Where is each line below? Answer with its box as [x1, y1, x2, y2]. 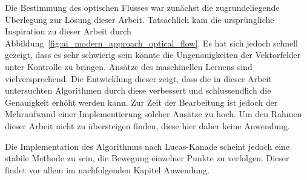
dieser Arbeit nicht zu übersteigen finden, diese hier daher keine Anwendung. [5, 119, 291, 132]
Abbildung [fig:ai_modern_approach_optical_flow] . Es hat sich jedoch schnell [5, 36, 298, 49]
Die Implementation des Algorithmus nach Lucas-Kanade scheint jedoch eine [5, 140, 290, 152]
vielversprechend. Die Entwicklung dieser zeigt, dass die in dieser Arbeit [5, 72, 272, 85]
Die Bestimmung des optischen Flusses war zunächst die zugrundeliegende [5, 1, 280, 13]
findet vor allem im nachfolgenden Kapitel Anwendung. [5, 163, 210, 176]
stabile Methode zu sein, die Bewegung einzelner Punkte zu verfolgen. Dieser [5, 152, 289, 164]
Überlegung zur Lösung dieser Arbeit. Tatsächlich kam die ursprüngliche [5, 13, 274, 25]
